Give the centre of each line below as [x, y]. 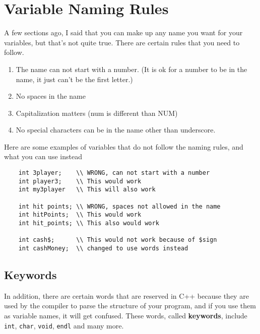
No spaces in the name [51, 96]
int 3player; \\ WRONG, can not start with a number [114, 173]
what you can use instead [43, 156]
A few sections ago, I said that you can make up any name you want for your [123, 32]
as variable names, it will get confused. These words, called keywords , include [126, 316]
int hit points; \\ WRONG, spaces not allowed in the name [119, 206]
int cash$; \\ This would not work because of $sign [118, 240]
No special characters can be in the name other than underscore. [116, 130]
